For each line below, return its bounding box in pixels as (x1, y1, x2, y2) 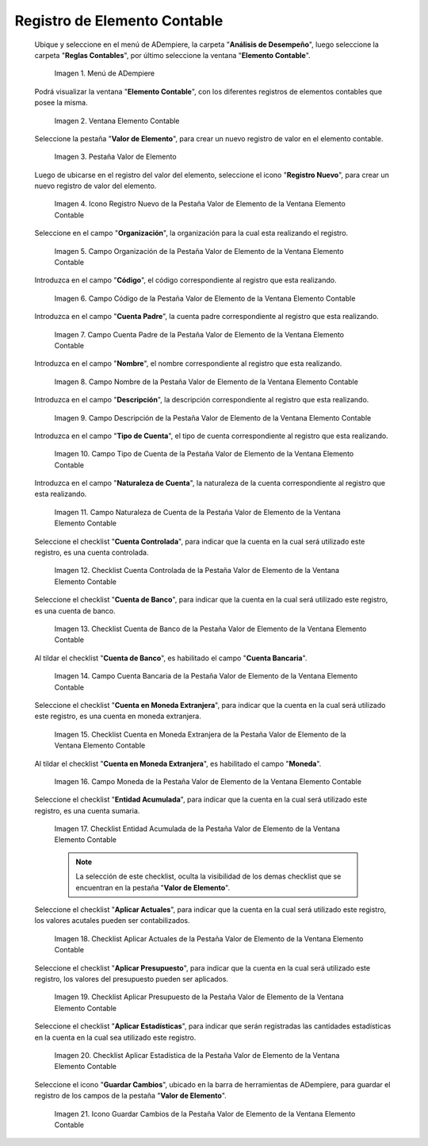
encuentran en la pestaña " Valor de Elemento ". (75, 883, 230, 892)
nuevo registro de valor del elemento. (34, 181, 157, 190)
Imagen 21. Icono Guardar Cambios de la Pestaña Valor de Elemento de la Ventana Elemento (54, 1109, 356, 1118)
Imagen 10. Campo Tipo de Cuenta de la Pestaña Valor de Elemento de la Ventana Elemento (54, 449, 354, 459)
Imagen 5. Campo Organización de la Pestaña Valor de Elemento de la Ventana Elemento (54, 246, 344, 256)
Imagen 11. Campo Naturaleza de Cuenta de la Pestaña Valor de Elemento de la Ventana (54, 507, 341, 517)
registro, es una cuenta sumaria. (34, 806, 140, 815)
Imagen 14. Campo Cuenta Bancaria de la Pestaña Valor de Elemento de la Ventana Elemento (54, 671, 358, 681)
